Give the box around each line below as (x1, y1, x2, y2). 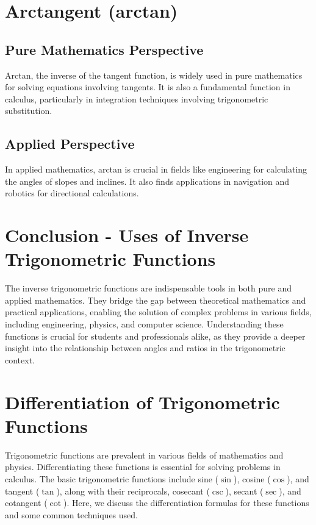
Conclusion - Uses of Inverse (5, 223, 249, 248)
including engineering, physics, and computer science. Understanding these (5, 318, 284, 330)
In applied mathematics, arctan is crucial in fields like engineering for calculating (5, 163, 307, 176)
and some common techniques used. (5, 508, 138, 521)
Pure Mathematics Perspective (5, 40, 204, 59)
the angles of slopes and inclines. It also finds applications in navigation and (5, 174, 290, 187)
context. (5, 353, 35, 366)
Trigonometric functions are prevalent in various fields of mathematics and (5, 448, 284, 461)
